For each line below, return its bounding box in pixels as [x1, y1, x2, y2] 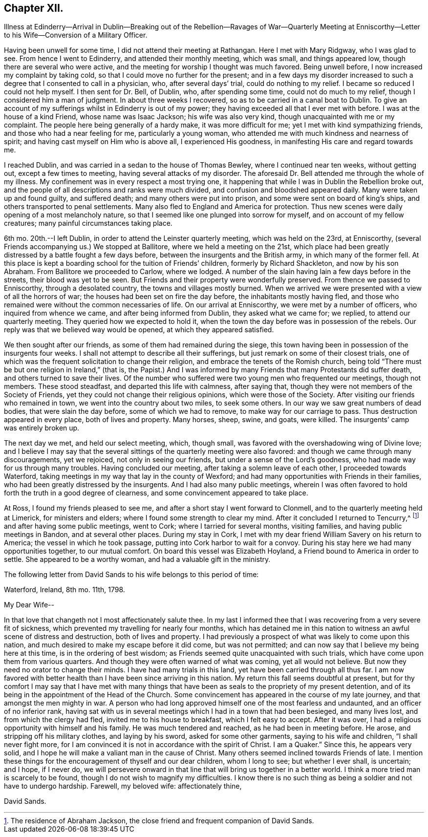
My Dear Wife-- [4, 601, 54, 609]
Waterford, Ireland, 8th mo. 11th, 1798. [4, 585, 125, 594]
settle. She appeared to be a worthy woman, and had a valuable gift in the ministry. [4, 555, 271, 564]
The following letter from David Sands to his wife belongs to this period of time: [4, 570, 259, 579]
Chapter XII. [4, 2, 64, 14]
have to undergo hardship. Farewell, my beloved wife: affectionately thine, [4, 782, 242, 791]
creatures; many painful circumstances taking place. [4, 219, 172, 228]
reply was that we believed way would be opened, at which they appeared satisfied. [4, 325, 274, 334]
